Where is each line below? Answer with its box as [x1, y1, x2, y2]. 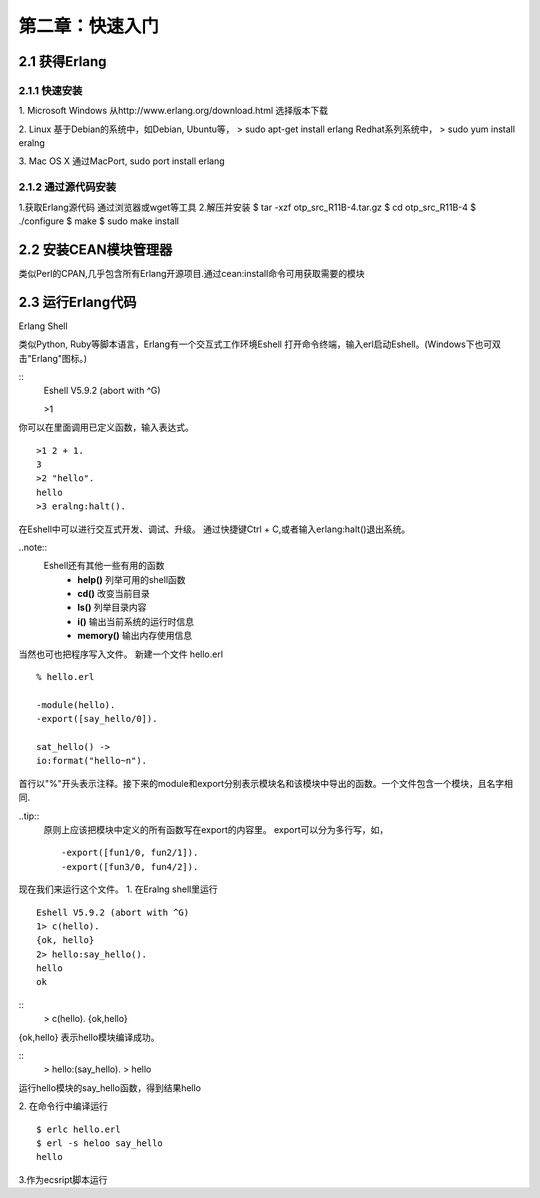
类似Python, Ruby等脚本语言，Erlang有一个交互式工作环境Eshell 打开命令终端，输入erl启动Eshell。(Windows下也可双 [18, 338, 502, 350]
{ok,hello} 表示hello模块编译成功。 [18, 1031, 160, 1043]
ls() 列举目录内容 [77, 601, 147, 614]
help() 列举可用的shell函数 [77, 573, 186, 585]
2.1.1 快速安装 [18, 83, 83, 97]
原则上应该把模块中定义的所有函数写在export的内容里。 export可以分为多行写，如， [43, 823, 389, 835]
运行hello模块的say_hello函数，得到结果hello [18, 1081, 202, 1094]
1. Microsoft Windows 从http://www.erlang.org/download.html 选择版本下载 [18, 105, 329, 117]
